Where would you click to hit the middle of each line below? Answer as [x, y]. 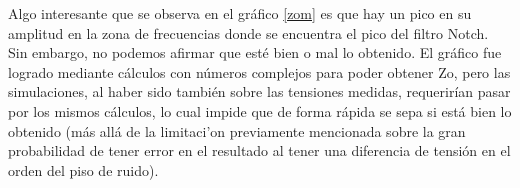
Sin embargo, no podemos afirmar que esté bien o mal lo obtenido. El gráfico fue [255, 52]
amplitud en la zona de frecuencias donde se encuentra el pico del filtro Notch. [248, 32]
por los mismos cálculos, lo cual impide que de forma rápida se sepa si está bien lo [260, 110]
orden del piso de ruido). [83, 169]
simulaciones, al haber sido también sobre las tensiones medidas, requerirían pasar [259, 91]
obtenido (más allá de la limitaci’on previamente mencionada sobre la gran [237, 130]
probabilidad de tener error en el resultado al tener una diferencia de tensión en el [259, 150]
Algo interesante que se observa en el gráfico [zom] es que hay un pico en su [240, 13]
